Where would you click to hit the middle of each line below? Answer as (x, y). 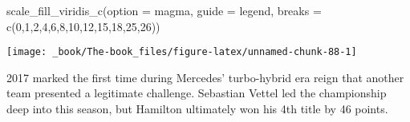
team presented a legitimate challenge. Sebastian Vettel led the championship (197, 93)
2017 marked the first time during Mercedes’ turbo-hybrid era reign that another (205, 77)
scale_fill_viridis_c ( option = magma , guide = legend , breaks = (164, 10)
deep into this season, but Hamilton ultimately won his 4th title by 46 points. (197, 109)
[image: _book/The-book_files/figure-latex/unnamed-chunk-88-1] (182, 52)
